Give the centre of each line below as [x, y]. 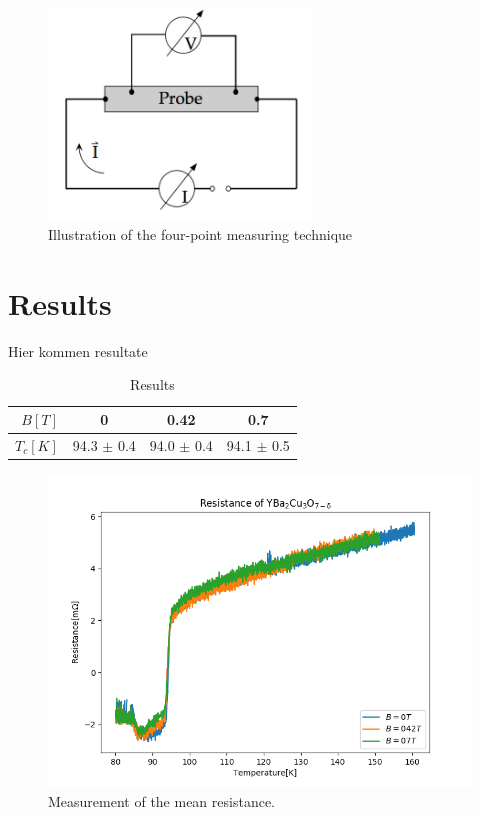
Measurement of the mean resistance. [161, 800]
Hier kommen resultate [78, 350]
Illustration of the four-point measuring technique [200, 234]
